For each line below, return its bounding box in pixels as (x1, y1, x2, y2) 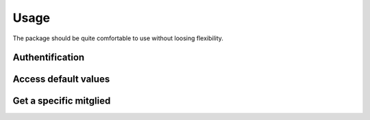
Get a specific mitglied (12, 95, 111, 107)
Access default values (12, 74, 110, 85)
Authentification (12, 52, 85, 63)
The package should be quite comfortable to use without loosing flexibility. (12, 34, 224, 42)
